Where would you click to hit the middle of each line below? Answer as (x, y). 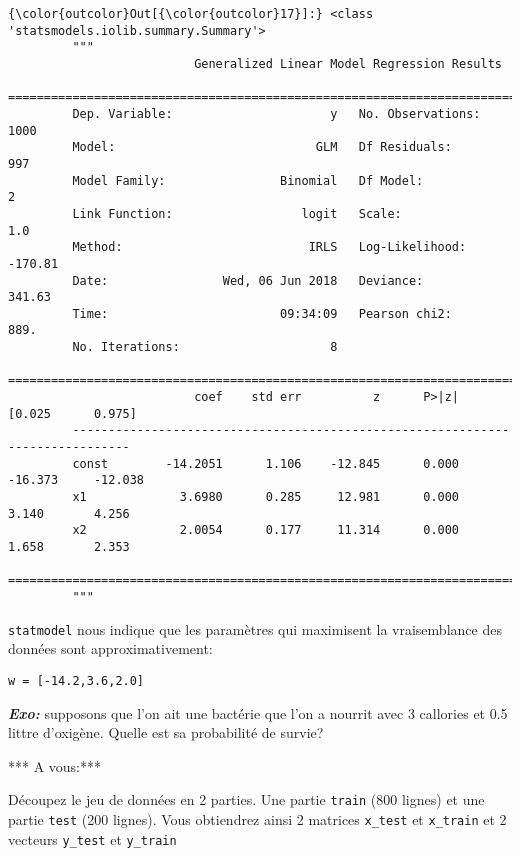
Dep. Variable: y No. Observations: (276, 113)
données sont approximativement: (110, 648)
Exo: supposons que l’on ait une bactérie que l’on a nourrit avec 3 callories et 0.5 (258, 712)
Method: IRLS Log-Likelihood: (269, 247)
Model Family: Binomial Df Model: (248, 180)
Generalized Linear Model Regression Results (348, 63)
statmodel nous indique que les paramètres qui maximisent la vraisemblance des (255, 628)
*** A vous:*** (55, 765)
